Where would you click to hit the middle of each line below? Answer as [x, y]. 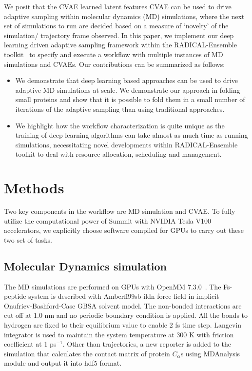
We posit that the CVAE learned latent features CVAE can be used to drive [118, 6]
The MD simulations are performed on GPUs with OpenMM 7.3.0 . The [113, 286]
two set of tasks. [28, 239]
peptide [15, 296]
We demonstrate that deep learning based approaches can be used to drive [127, 80]
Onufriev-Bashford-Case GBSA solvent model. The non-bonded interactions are [123, 305]
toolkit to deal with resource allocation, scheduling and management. [118, 154]
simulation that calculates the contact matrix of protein [87, 353]
